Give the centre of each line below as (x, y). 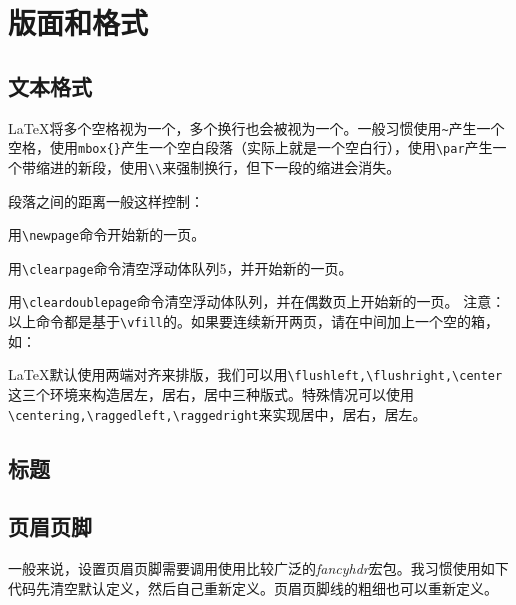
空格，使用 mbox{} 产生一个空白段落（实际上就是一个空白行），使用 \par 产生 (250, 147)
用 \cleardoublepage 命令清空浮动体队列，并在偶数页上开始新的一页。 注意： (257, 301)
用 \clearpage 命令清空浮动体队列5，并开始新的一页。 (180, 267)
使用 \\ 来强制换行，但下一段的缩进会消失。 (260, 166)
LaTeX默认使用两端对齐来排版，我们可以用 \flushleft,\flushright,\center (255, 374)
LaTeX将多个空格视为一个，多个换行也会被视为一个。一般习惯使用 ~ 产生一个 (256, 127)
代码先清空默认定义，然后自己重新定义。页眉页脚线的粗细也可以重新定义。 (253, 587)
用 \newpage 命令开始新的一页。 (107, 234)
